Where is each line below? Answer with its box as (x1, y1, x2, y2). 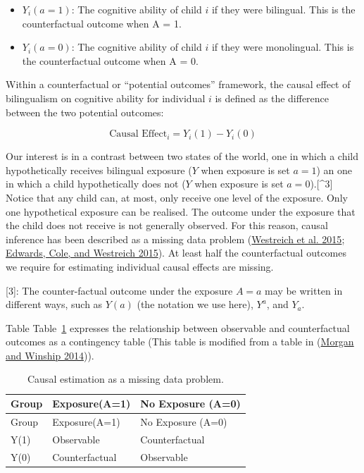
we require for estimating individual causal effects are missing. (6, 259, 274, 274)
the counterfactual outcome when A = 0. (22, 53, 199, 68)
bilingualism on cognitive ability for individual (6, 90, 206, 105)
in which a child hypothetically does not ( (6, 176, 186, 191)
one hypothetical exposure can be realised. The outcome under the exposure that (6, 204, 356, 219)
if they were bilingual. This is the (211, 2, 356, 16)
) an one (316, 162, 353, 177)
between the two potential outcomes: (6, 104, 164, 119)
